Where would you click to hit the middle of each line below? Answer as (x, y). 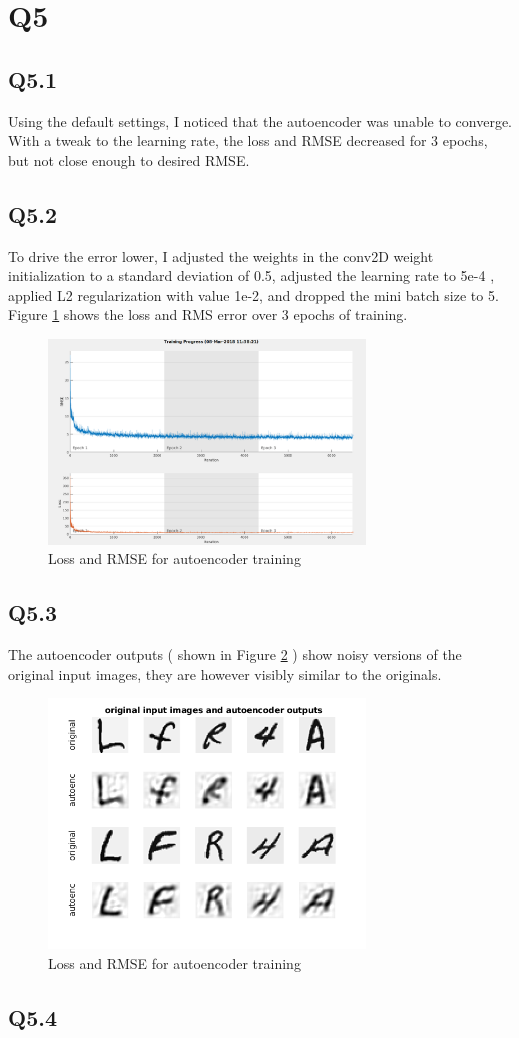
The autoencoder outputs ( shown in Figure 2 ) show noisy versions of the (235, 653)
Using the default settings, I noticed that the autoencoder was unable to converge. (260, 120)
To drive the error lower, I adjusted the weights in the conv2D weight (221, 255)
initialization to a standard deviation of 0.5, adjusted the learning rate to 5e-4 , (251, 275)
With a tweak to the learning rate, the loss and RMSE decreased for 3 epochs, (248, 140)
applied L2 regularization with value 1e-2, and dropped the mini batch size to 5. (253, 294)
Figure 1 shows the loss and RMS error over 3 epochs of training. (208, 314)
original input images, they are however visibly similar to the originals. (225, 673)
